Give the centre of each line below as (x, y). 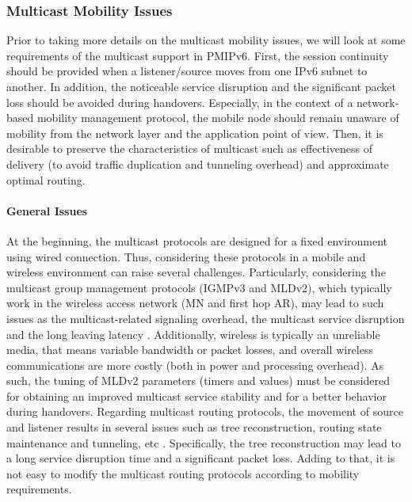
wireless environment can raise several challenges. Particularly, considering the (196, 272)
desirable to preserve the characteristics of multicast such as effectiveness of (190, 148)
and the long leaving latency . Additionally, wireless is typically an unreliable (193, 334)
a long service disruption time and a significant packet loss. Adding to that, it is (201, 458)
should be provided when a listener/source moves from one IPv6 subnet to (187, 71)
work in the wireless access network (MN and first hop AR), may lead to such (195, 303)
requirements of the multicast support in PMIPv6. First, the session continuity (198, 55)
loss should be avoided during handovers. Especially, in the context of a (180, 102)
